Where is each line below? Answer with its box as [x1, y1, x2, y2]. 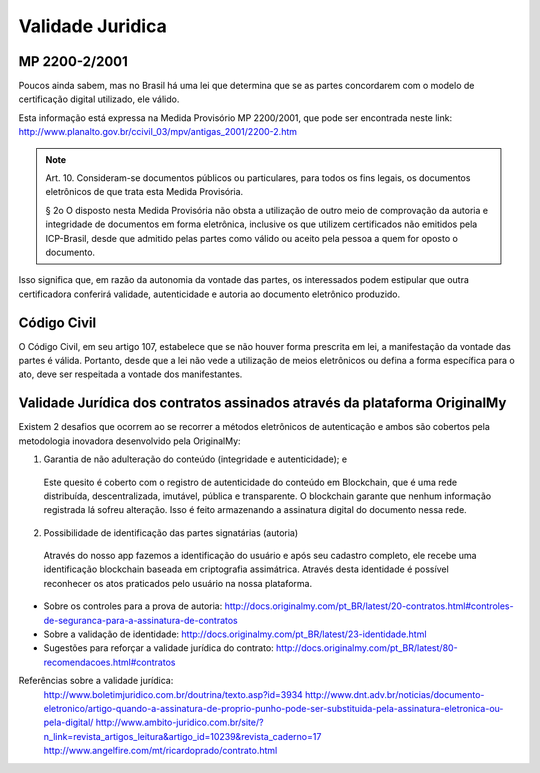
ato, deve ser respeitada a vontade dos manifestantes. [18, 368, 243, 380]
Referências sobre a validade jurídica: [18, 675, 174, 687]
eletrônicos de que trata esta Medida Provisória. [45, 186, 244, 198]
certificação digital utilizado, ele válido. [18, 93, 180, 105]
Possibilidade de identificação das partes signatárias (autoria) [43, 526, 299, 539]
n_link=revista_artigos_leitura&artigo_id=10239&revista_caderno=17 [43, 730, 322, 742]
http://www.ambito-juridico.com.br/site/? [95, 716, 264, 729]
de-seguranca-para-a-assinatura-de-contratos [43, 614, 239, 626]
